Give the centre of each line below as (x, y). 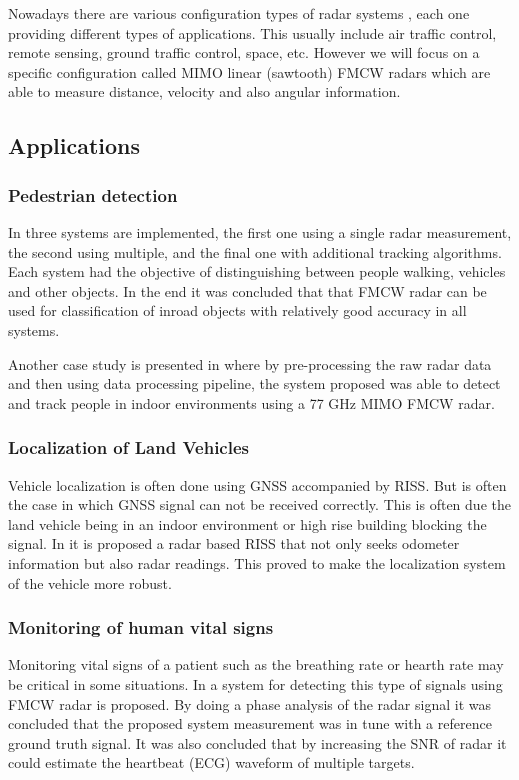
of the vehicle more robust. (90, 582)
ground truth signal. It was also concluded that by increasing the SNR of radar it (257, 742)
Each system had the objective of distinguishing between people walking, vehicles (257, 271)
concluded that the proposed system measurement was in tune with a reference (250, 723)
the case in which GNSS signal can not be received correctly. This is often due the (259, 504)
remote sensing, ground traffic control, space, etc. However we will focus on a (244, 52)
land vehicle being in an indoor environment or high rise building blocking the (247, 523)
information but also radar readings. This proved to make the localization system (257, 562)
